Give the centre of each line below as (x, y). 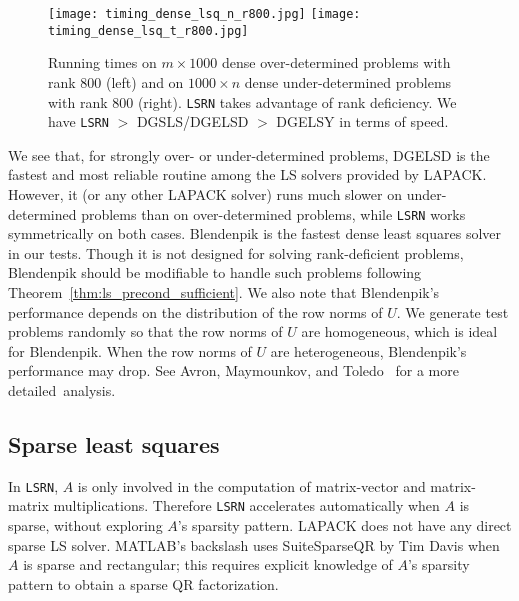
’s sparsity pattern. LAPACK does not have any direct (344, 525)
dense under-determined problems (348, 81)
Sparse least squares (114, 443)
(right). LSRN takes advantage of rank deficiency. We (297, 101)
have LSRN (78, 121)
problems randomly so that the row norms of (145, 331)
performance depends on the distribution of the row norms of (195, 311)
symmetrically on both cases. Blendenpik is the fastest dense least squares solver (255, 233)
